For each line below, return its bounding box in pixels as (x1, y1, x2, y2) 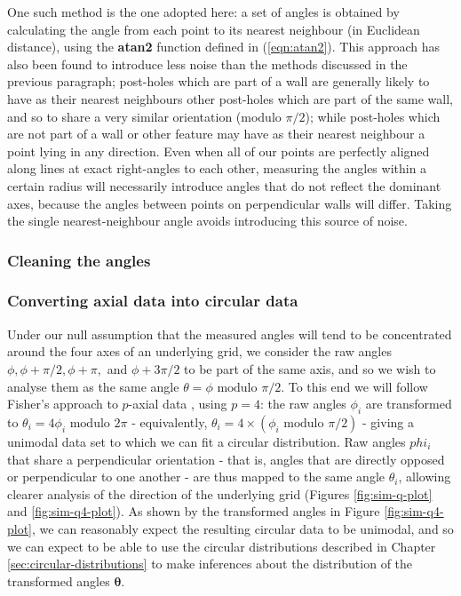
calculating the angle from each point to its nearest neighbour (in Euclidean (7, 20, 420, 38)
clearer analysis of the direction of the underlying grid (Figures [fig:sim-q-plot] (7, 484, 433, 503)
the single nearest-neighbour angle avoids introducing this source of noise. (7, 211, 408, 230)
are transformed (365, 394, 452, 413)
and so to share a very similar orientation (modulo (7, 107, 282, 125)
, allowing (398, 467, 451, 486)
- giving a (362, 412, 414, 431)
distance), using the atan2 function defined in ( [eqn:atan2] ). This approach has (7, 37, 440, 56)
